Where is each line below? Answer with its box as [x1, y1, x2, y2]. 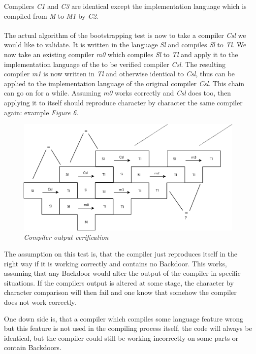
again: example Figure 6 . [4, 107, 79, 117]
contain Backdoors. [4, 342, 62, 353]
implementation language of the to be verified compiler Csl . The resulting [4, 59, 226, 69]
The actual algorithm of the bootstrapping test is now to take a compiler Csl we [4, 30, 246, 40]
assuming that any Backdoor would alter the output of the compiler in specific [4, 268, 241, 278]
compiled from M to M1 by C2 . [4, 10, 98, 21]
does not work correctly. [4, 297, 76, 307]
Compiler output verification [24, 232, 109, 242]
